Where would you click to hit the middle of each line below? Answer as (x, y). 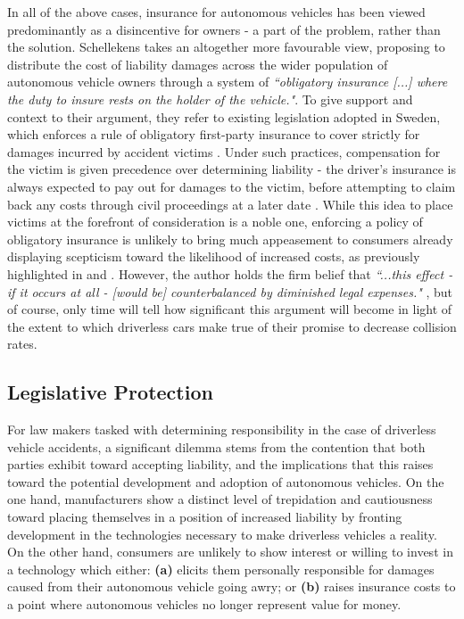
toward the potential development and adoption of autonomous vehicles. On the (226, 481)
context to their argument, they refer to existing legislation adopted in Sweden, (224, 116)
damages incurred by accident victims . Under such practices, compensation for (224, 151)
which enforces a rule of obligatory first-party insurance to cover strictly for (214, 134)
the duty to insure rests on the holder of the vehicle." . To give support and (210, 99)
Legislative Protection (110, 392)
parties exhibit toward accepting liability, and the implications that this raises (220, 464)
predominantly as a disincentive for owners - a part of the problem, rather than (224, 29)
